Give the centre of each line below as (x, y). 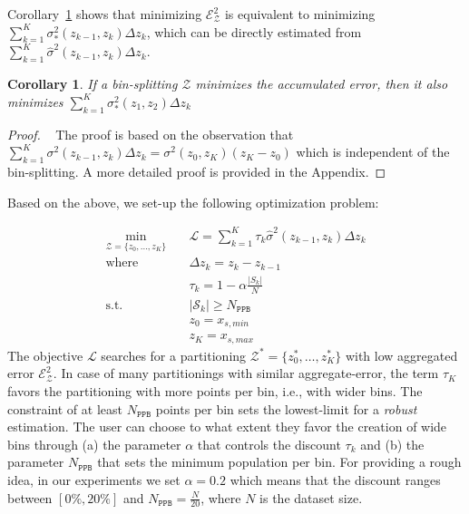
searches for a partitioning (174, 355)
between (30, 497)
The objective (45, 355)
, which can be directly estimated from (254, 31)
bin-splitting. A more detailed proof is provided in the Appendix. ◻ (197, 171)
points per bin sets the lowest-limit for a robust (286, 408)
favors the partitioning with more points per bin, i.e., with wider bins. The (215, 390)
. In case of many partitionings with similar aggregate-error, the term (246, 373)
